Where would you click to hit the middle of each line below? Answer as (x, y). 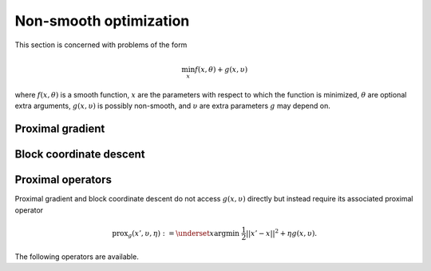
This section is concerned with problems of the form (101, 45)
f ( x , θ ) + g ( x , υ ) (221, 69)
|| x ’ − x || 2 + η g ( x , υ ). (282, 232)
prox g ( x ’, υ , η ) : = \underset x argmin (176, 234)
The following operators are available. (77, 257)
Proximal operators (63, 180)
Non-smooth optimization (102, 21)
